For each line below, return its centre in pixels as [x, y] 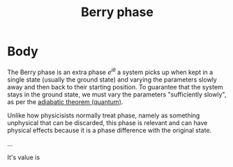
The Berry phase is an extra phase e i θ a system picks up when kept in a [110, 71]
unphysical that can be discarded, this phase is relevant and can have [107, 122]
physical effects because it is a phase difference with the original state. [110, 130]
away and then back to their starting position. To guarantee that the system [115, 87]
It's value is [24, 157]
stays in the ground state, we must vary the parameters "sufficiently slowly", [117, 94]
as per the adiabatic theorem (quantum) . [65, 101]
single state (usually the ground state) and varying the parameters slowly [112, 79]
